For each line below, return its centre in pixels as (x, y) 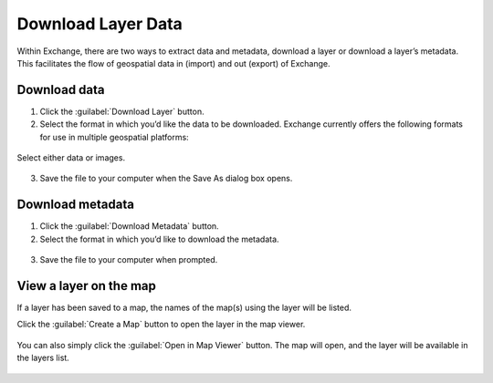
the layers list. (43, 358)
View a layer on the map (87, 286)
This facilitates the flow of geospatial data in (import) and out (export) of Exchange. (173, 63)
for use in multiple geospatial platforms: (114, 137)
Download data (61, 90)
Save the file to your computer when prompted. (129, 260)
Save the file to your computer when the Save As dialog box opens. (166, 179)
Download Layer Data (100, 24)
